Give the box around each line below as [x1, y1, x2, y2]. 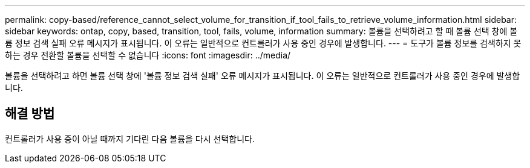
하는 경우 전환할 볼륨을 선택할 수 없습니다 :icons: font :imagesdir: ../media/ [5, 50, 291, 60]
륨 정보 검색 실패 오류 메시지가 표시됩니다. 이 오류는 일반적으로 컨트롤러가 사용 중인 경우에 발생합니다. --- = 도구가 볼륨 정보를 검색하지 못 [5, 38, 522, 48]
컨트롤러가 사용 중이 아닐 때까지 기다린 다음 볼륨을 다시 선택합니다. [5, 133, 255, 144]
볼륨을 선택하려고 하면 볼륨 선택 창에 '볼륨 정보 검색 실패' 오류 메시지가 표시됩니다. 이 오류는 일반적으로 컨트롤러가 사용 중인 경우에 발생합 [5, 70, 520, 81]
